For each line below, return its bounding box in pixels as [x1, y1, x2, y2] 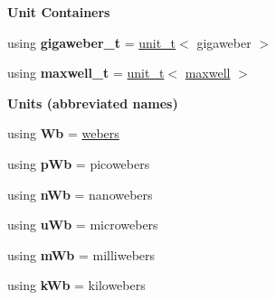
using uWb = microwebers [7, 215, 158, 234]
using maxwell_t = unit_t [7, 63, 165, 82]
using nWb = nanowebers [7, 184, 153, 203]
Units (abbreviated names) [7, 93, 178, 112]
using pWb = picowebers [7, 154, 150, 173]
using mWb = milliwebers [7, 245, 156, 264]
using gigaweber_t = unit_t [7, 33, 176, 52]
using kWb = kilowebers [7, 276, 146, 295]
